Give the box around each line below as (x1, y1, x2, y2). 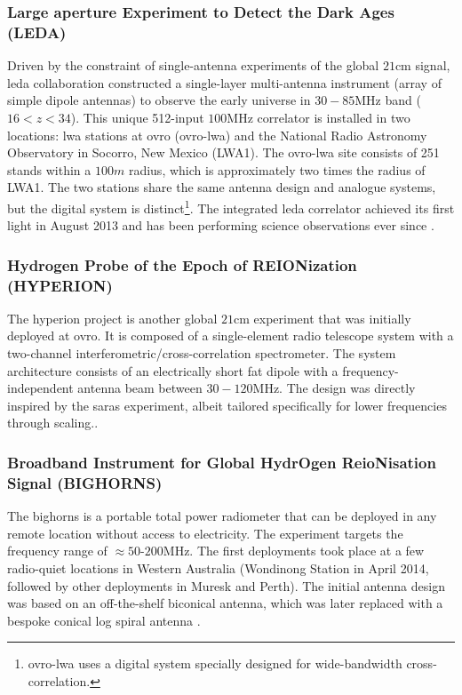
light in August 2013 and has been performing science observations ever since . (7, 216, 434, 235)
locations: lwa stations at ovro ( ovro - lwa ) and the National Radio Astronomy (7, 125, 427, 144)
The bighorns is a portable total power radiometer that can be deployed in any (7, 507, 437, 525)
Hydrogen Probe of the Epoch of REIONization (7, 253, 357, 276)
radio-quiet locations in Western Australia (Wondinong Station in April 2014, (7, 558, 429, 577)
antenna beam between (77, 379, 203, 397)
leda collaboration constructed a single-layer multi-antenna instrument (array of (7, 73, 442, 92)
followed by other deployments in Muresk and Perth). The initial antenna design (7, 576, 445, 595)
